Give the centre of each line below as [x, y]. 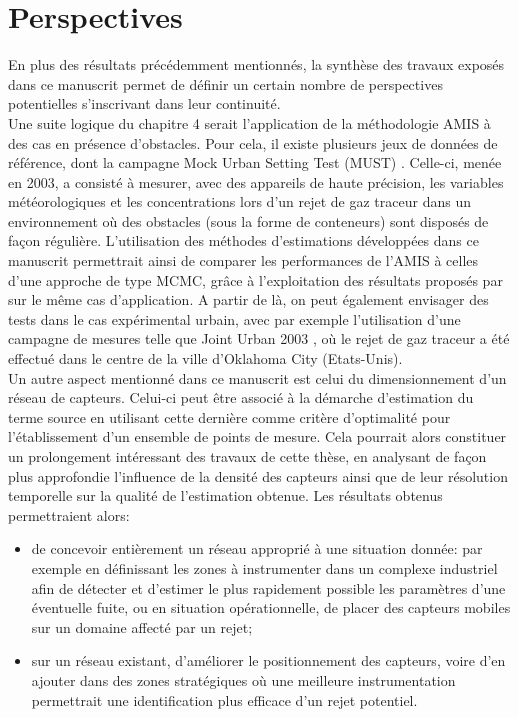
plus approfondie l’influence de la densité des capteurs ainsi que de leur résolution [258, 475]
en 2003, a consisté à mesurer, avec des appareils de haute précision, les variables [256, 181]
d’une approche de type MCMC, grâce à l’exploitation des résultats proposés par [255, 279]
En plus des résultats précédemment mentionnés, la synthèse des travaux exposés [256, 64]
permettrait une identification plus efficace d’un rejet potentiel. [224, 699]
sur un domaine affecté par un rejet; [142, 626]
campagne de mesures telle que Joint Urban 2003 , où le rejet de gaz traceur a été [259, 338]
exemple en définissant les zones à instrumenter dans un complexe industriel [264, 567]
